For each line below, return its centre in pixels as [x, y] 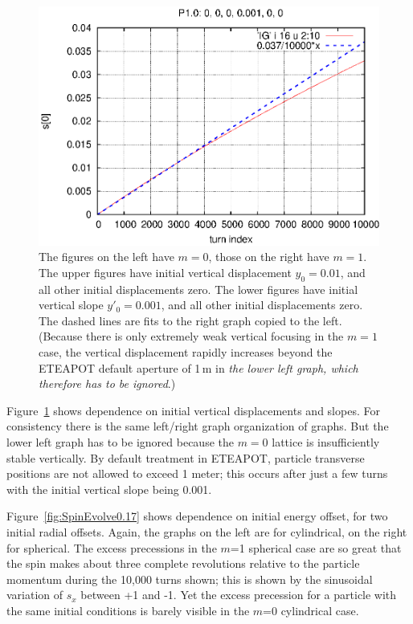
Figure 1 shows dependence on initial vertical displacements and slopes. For [193, 410]
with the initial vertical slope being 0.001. [109, 489]
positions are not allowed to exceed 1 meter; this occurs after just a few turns [197, 473]
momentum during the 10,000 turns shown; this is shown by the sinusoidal [190, 579]
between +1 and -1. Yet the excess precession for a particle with [239, 595]
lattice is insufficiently [326, 441]
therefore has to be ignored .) [107, 383]
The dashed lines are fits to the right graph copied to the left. [190, 320]
